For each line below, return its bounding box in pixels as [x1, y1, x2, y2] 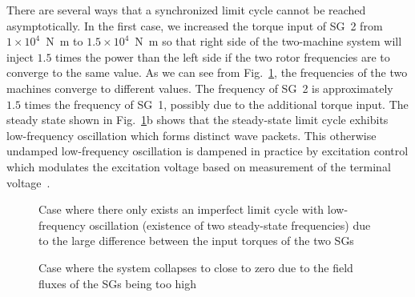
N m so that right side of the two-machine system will [135, 33, 402, 50]
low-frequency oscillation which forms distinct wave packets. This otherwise [6, 126, 377, 143]
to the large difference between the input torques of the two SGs [38, 232, 354, 249]
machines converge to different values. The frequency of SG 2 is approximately [6, 79, 393, 96]
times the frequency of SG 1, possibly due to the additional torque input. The [24, 95, 409, 112]
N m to [46, 33, 83, 50]
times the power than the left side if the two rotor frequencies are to [55, 48, 390, 65]
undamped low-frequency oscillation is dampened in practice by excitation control [6, 142, 409, 159]
